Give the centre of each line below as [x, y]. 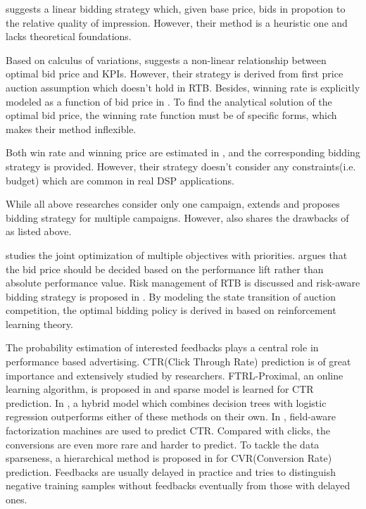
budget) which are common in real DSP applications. [120, 180]
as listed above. [39, 231]
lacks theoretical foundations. [69, 36]
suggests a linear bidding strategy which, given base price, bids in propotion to [176, 8]
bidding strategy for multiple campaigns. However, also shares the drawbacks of [177, 217]
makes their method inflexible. [71, 128]
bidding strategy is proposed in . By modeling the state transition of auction [171, 296]
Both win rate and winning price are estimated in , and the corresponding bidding [183, 152]
